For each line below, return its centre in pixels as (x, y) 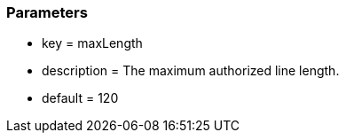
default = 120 (80, 98)
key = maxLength (92, 43)
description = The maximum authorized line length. (191, 71)
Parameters (47, 12)
